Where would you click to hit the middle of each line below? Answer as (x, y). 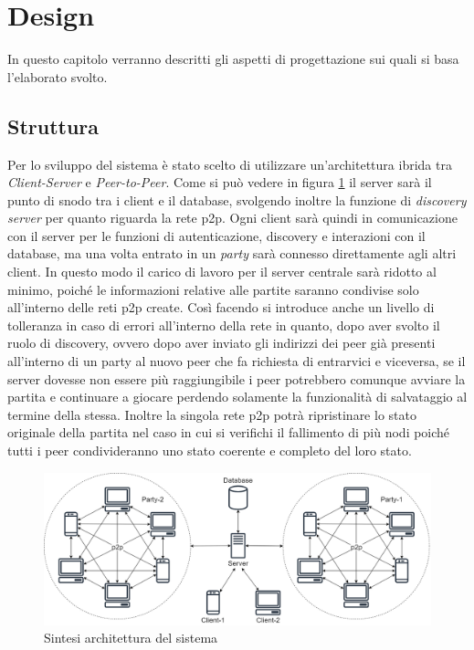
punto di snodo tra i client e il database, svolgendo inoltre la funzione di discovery (237, 199)
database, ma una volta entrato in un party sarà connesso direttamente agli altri (232, 253)
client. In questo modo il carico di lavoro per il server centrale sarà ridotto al (222, 272)
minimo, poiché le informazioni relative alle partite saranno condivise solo (213, 289)
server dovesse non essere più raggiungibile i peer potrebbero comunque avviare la (237, 378)
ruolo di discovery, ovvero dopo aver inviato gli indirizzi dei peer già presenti (221, 343)
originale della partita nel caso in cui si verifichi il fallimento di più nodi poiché (229, 432)
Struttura (53, 126)
